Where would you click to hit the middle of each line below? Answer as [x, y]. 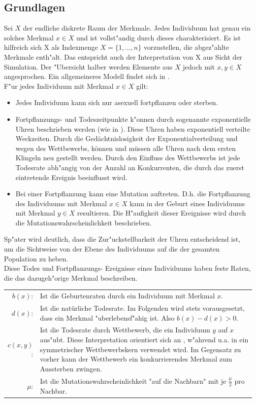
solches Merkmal [29, 37]
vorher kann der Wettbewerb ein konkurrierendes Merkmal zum [136, 359]
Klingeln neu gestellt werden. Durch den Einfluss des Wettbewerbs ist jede [128, 158]
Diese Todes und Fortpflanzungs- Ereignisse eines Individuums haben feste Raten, [128, 268]
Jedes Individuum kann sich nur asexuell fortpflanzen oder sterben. [117, 102]
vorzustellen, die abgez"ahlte [186, 47]
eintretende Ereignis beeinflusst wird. [71, 177]
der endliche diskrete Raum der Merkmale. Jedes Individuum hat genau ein [137, 28]
